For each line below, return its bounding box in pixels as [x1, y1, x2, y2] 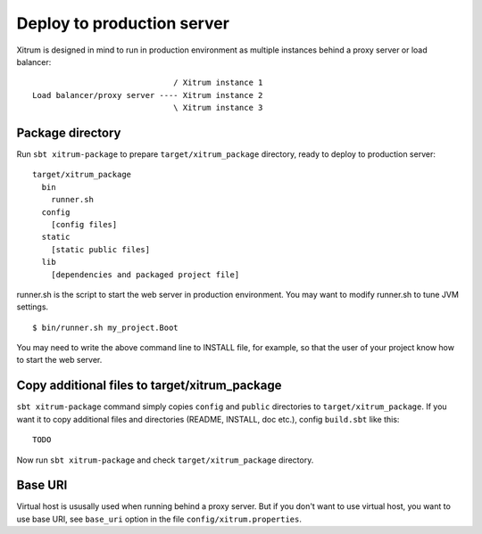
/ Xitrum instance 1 [172, 78, 263, 88]
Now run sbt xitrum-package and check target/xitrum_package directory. [16, 455, 314, 465]
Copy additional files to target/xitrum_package [16, 378, 282, 393]
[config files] [50, 219, 118, 229]
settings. [16, 301, 49, 312]
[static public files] [50, 244, 151, 254]
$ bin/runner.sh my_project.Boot [32, 322, 179, 333]
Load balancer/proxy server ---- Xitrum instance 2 [32, 90, 263, 100]
